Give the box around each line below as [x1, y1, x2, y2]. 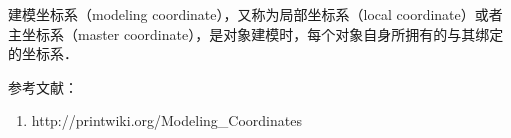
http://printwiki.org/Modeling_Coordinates [31, 110, 302, 131]
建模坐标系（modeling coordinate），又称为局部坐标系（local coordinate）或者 [8, 4, 503, 24]
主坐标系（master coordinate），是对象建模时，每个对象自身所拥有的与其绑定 [8, 23, 504, 44]
